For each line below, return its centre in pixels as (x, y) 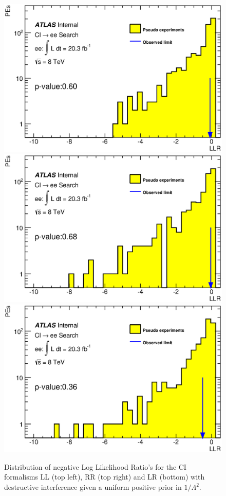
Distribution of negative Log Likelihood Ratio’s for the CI (95, 466)
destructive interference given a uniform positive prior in (93, 487)
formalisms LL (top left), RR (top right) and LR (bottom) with (105, 477)
